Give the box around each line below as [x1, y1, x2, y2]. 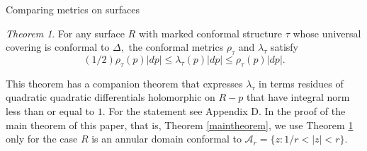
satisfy [270, 40, 298, 54]
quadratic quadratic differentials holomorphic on [6, 90, 215, 104]
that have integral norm [246, 90, 350, 104]
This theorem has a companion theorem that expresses [6, 75, 243, 90]
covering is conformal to [6, 40, 110, 54]
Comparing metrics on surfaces [6, 2, 140, 16]
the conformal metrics [128, 40, 224, 54]
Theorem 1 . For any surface [6, 25, 125, 40]
